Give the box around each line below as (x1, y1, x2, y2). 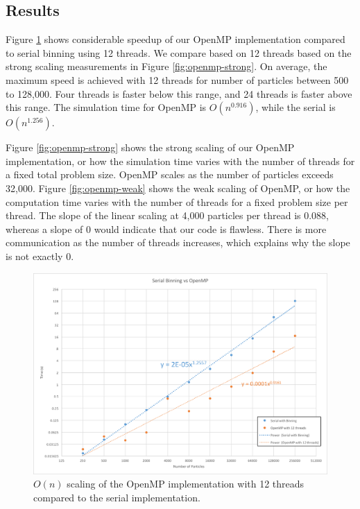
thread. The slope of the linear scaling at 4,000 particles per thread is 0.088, (6, 208, 329, 223)
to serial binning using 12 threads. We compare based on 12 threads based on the (6, 45, 352, 60)
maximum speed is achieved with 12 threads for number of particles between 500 (6, 72, 349, 87)
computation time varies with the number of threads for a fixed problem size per (6, 194, 348, 209)
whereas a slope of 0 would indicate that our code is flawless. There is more (6, 221, 327, 236)
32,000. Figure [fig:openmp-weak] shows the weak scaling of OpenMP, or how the (6, 180, 350, 195)
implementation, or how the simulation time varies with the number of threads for (6, 153, 355, 168)
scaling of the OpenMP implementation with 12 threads (67, 476, 305, 491)
